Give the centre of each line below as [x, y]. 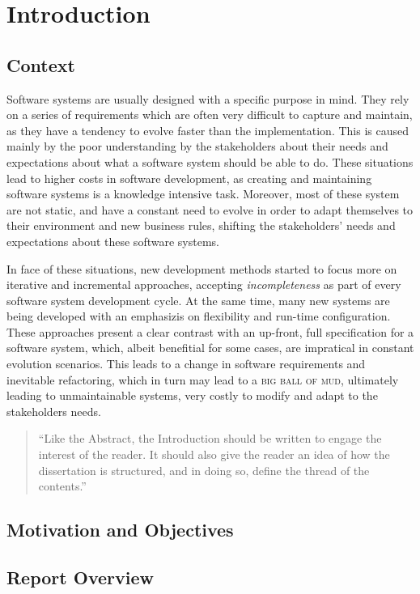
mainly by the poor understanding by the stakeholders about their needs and [197, 146]
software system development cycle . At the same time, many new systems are [198, 300]
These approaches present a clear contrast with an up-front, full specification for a [210, 331]
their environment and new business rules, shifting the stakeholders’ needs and [201, 225]
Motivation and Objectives [120, 530]
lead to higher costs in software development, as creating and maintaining [189, 178]
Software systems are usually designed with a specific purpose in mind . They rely [208, 98]
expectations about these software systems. [113, 241]
